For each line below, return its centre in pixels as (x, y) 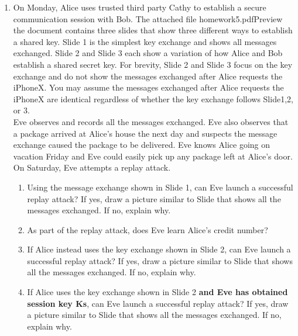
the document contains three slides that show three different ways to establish (153, 30)
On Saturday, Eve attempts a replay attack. (92, 167)
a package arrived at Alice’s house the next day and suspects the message (145, 133)
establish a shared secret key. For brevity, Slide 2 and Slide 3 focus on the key (153, 64)
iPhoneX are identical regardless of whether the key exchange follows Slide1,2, (153, 98)
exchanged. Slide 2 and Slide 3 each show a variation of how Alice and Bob (148, 53)
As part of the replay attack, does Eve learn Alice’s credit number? (148, 229)
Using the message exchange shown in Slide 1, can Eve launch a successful (160, 187)
